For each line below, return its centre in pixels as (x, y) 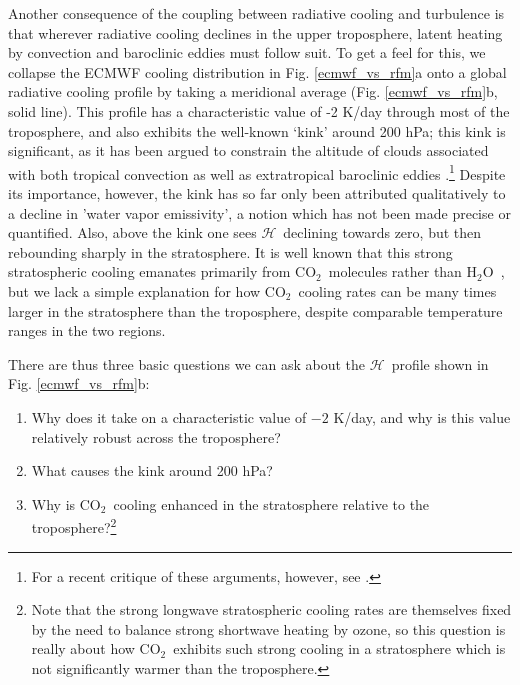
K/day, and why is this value (422, 416)
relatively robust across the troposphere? (156, 436)
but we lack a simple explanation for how (134, 290)
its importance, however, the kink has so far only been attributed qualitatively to (257, 193)
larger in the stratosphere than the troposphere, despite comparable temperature (255, 310)
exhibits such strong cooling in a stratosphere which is (339, 648)
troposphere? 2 (74, 525)
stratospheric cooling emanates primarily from (149, 271)
